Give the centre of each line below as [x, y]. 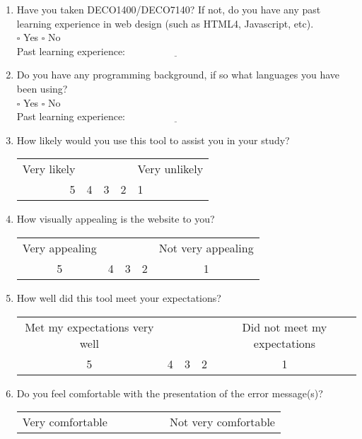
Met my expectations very [89, 327]
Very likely [49, 169]
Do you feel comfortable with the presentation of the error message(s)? [170, 393]
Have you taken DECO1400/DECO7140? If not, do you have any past [169, 9]
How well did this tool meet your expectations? [119, 297]
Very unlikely [170, 169]
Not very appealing [206, 247]
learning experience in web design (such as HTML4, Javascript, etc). [165, 23]
